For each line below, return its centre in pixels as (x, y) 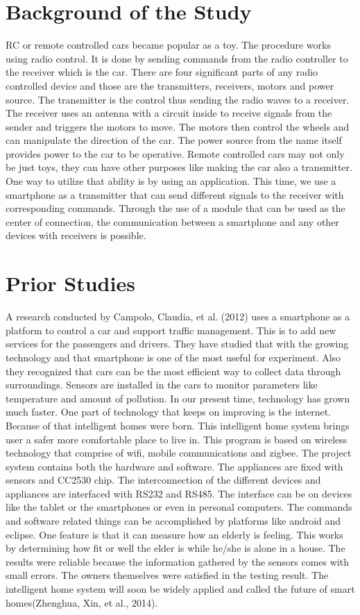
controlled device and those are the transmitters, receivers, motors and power (170, 85)
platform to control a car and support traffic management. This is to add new (171, 330)
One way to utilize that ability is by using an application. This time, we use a (171, 181)
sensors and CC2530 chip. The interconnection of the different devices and (163, 480)
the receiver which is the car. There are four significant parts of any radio (162, 72)
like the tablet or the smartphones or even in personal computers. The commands (179, 507)
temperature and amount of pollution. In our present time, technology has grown (178, 398)
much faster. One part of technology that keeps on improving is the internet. (168, 412)
